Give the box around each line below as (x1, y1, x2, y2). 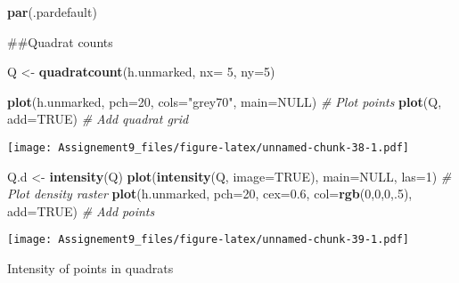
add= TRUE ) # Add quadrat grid (7, 109, 189, 128)
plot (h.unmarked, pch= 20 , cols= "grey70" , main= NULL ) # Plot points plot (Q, (7, 92, 442, 110)
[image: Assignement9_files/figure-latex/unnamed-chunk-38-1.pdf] (7, 141, 410, 154)
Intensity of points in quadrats (7, 259, 174, 278)
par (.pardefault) (7, 3, 97, 20)
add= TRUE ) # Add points (7, 201, 155, 220)
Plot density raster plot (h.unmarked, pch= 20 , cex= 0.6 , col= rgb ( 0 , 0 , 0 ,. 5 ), (7, 184, 413, 203)
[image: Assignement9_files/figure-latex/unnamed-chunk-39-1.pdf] (7, 233, 410, 247)
